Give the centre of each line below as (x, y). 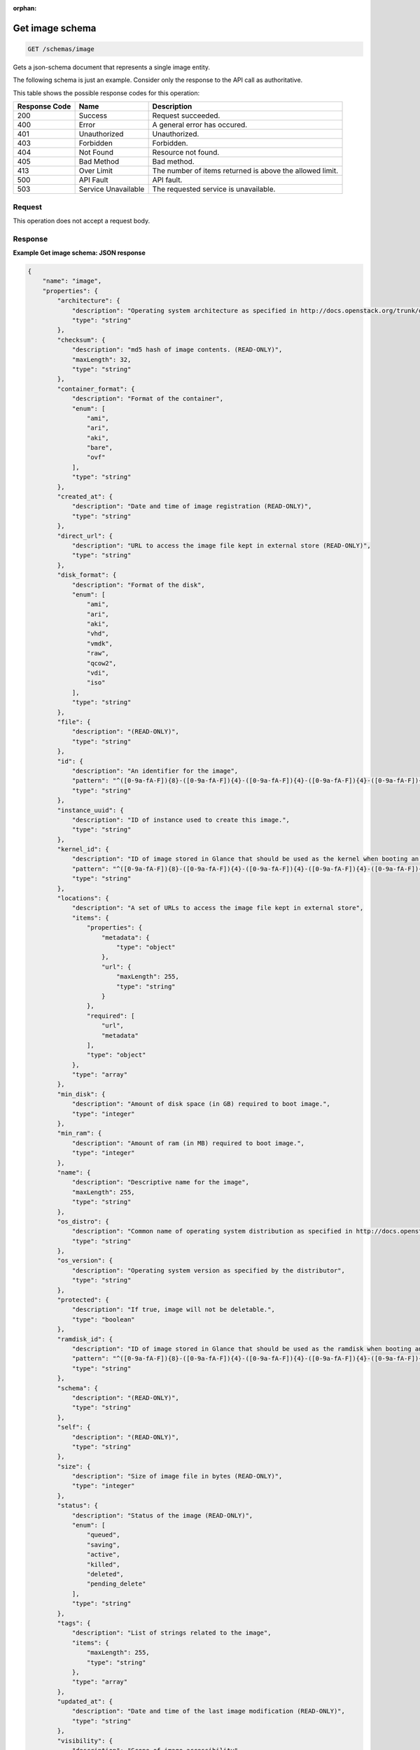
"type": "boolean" (104, 1319)
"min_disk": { (81, 1094)
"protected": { (83, 1300)
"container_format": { (96, 389)
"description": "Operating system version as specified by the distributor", (209, 1270)
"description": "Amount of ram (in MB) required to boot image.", (188, 1143)
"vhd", (98, 634)
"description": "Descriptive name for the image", (161, 1182)
